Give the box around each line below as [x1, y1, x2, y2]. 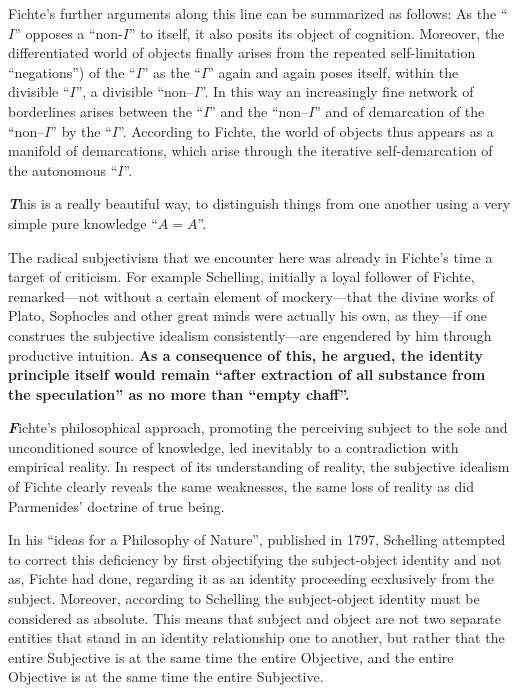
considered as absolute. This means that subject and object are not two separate [8, 607, 501, 628]
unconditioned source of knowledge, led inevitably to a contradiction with [8, 436, 459, 457]
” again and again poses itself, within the [207, 61, 459, 82]
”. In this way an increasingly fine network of [199, 81, 474, 102]
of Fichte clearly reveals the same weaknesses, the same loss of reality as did [8, 476, 475, 497]
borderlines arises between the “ [8, 100, 204, 121]
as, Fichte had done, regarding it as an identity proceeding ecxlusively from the [8, 568, 494, 589]
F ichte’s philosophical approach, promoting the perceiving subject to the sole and [8, 417, 508, 438]
